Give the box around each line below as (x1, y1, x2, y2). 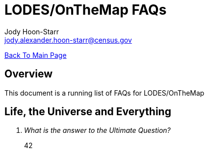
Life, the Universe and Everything (4, 105, 171, 118)
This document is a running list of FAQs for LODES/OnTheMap (4, 88, 205, 97)
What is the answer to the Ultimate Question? (24, 126, 171, 135)
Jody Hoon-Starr (4, 27, 59, 36)
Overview (4, 68, 53, 80)
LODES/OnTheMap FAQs (4, 1, 167, 18)
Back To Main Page (4, 51, 67, 59)
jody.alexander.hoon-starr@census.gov (4, 35, 132, 44)
